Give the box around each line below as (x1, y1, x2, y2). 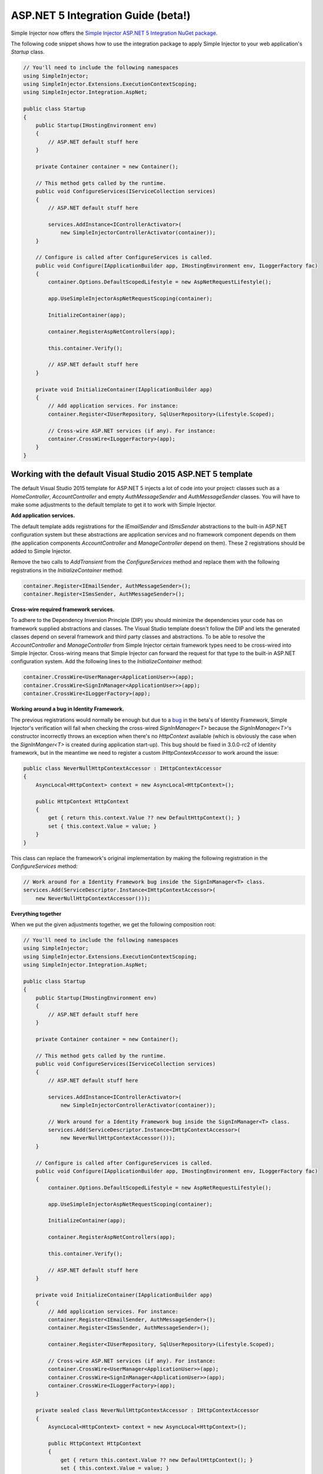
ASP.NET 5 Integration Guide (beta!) (11, 9, 191, 22)
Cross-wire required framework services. (11, 606, 115, 613)
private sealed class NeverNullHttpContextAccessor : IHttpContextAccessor (35, 1407, 259, 1414)
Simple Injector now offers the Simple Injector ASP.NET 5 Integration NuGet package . (11, 29, 218, 37)
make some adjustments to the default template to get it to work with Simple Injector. (11, 501, 217, 508)
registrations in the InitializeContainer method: (11, 567, 124, 574)
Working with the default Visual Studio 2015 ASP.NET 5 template (11, 469, 253, 479)
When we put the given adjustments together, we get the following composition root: (11, 921, 216, 928)
